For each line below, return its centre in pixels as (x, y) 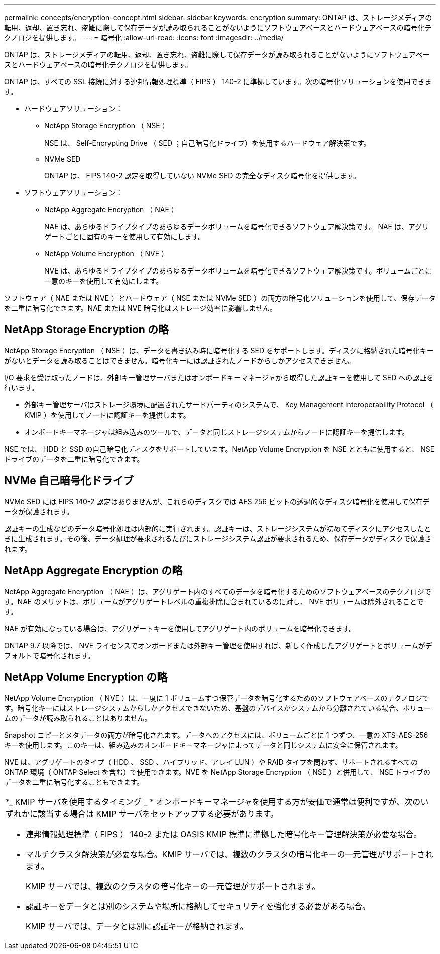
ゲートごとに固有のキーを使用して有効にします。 (125, 237)
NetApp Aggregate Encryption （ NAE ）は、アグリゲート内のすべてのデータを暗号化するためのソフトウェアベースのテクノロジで (218, 591)
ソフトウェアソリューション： (73, 192)
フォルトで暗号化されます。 (49, 655)
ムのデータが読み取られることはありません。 (78, 718)
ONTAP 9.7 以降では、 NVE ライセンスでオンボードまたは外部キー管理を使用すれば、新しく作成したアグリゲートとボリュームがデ (218, 645)
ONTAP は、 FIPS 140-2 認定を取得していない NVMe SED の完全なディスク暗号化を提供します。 (202, 175)
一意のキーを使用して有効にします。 (104, 281)
